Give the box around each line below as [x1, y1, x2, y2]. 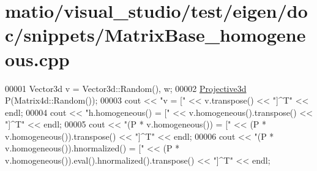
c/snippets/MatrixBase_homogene [5, 22, 306, 47]
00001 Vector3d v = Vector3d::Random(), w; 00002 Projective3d [5, 82, 247, 94]
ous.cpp [5, 46, 70, 71]
